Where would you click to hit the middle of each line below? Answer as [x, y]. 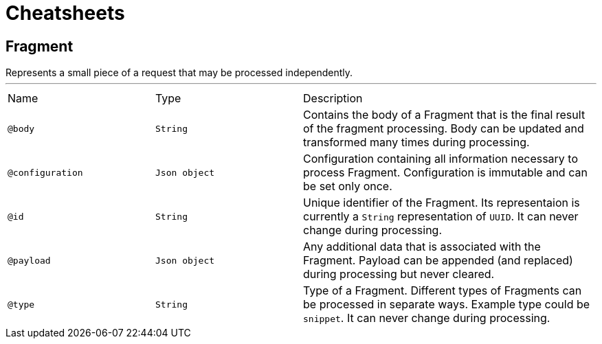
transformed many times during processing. [416, 142]
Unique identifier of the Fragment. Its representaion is [442, 203]
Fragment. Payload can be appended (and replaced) [438, 261]
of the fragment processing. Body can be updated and [444, 129]
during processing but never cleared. [399, 274]
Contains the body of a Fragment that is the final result [444, 115]
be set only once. [348, 186]
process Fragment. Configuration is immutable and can [445, 173]
